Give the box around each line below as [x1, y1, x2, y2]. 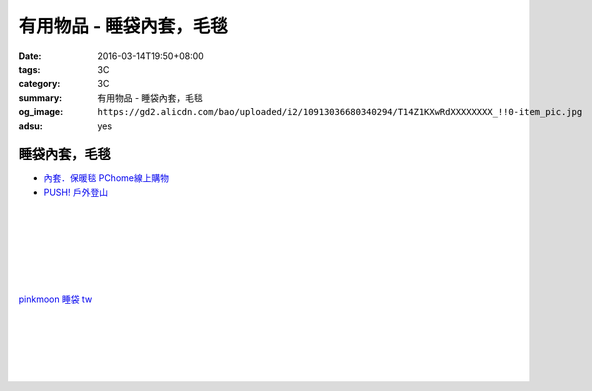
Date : [18, 50, 42, 62]
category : [18, 78, 61, 90]
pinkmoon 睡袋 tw [18, 293, 93, 305]
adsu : [18, 120, 44, 132]
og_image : [18, 106, 64, 118]
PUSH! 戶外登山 [43, 186, 109, 198]
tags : [18, 63, 41, 75]
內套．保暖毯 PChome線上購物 [43, 172, 170, 184]
